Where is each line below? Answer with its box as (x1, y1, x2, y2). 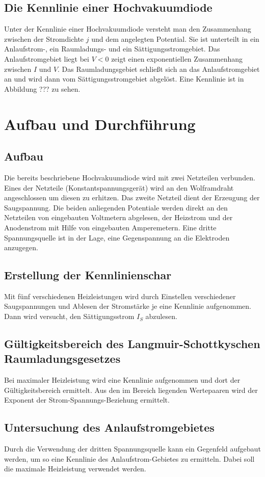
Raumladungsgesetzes (4, 351, 121, 366)
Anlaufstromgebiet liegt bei (4, 53, 89, 64)
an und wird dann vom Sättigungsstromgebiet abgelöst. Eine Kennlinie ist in (4, 73, 244, 84)
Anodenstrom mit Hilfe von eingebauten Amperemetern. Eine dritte (4, 222, 217, 232)
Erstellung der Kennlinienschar (4, 267, 172, 283)
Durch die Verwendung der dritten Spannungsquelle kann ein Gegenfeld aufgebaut (4, 443, 261, 454)
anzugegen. (4, 242, 38, 253)
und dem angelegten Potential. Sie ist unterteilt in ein (91, 33, 259, 44)
